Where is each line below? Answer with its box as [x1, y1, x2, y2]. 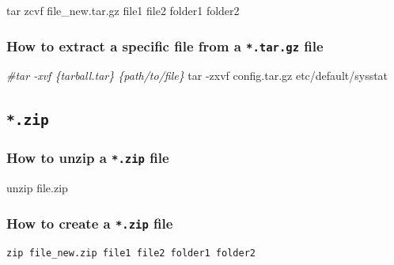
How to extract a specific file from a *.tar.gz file [6, 36, 324, 55]
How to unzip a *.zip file [6, 148, 169, 168]
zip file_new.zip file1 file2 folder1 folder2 [6, 248, 256, 259]
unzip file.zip [6, 180, 68, 196]
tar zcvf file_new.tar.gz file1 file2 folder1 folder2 [6, 2, 240, 18]
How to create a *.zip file [6, 213, 173, 233]
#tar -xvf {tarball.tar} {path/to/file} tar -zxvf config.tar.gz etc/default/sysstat [6, 67, 388, 84]
